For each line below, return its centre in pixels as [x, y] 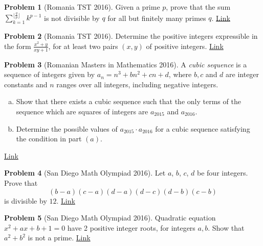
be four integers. [223, 173]
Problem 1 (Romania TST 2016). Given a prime [82, 7]
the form [18, 46]
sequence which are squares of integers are [82, 112]
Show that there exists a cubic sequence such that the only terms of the [128, 101]
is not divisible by [72, 18]
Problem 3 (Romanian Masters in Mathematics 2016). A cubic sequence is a [126, 64]
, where [180, 74]
